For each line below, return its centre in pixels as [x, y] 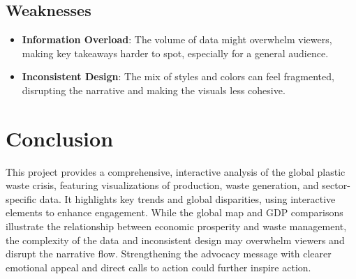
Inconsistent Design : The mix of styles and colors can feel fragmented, [178, 76]
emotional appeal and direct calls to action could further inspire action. [158, 267]
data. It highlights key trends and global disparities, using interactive [187, 198]
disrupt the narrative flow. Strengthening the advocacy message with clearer [169, 254]
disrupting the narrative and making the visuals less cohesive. [154, 90]
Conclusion [60, 138]
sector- [336, 185]
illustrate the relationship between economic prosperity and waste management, [176, 226]
